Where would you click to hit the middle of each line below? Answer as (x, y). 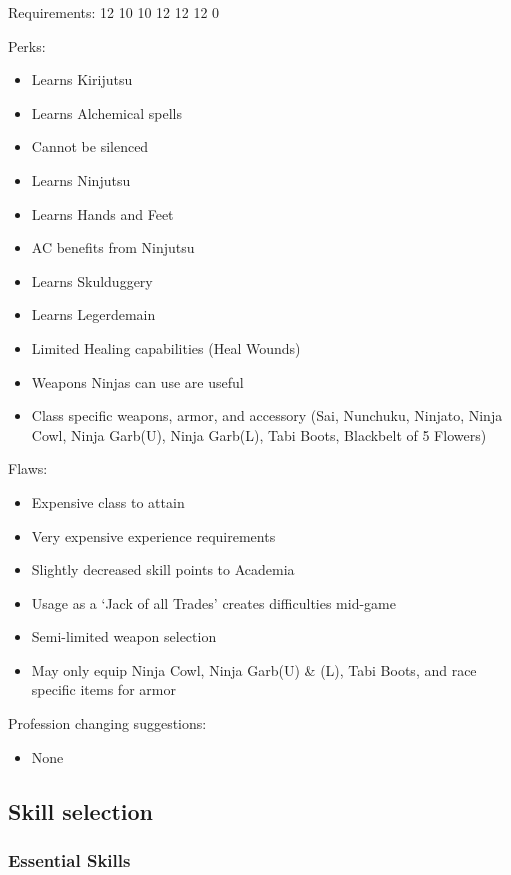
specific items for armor (103, 689)
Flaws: (28, 468)
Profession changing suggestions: (107, 723)
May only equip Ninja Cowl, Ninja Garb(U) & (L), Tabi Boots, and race (254, 669)
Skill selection (80, 810)
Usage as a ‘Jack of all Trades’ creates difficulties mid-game (213, 602)
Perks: (27, 45)
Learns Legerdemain (93, 314)
